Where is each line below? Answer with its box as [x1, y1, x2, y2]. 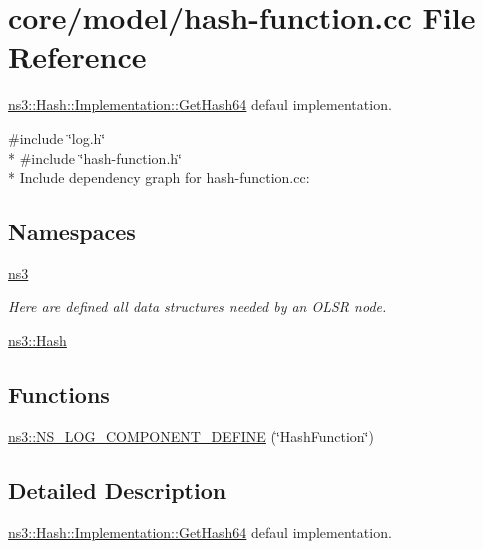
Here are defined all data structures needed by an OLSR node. [8, 296, 387, 317]
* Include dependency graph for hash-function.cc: [8, 167, 310, 188]
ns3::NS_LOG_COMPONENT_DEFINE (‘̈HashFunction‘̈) [8, 425, 374, 446]
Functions [8, 379, 110, 410]
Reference [8, 36, 147, 77]
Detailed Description [8, 474, 227, 505]
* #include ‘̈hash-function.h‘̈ [8, 147, 182, 168]
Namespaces [8, 216, 136, 247]
